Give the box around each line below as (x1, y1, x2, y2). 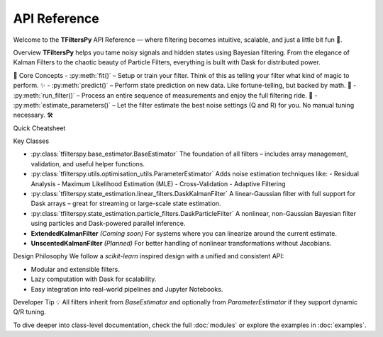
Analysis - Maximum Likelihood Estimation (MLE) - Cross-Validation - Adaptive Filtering (30, 179, 287, 188)
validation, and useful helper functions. (30, 159, 145, 168)
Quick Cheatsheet (13, 124, 66, 132)
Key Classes (13, 137, 50, 145)
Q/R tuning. (13, 308, 46, 316)
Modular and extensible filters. (30, 265, 120, 273)
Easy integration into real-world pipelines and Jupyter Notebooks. (30, 285, 223, 293)
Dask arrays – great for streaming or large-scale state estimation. (30, 199, 221, 208)
